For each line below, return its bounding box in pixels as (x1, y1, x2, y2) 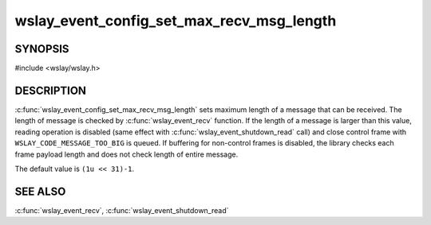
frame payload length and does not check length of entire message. (14, 149, 239, 159)
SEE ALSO (14, 184, 66, 198)
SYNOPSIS (14, 42, 69, 56)
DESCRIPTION (14, 83, 87, 97)
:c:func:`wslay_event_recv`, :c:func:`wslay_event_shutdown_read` (14, 205, 229, 215)
